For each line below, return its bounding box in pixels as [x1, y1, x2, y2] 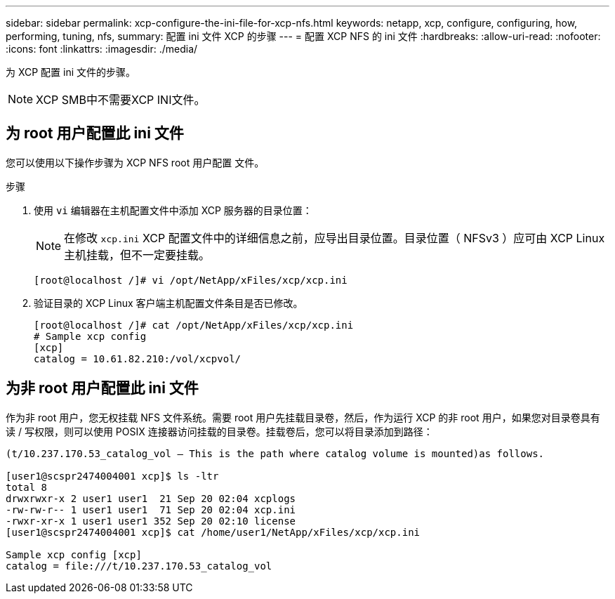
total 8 [6, 481, 48, 493]
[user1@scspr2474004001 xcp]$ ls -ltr [6, 470, 219, 482]
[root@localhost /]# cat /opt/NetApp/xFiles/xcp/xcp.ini [34, 319, 354, 331]
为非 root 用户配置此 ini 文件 [6, 379, 199, 397]
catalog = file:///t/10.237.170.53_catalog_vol [6, 560, 272, 572]
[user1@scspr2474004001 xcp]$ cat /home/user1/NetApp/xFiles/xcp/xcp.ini [6, 526, 421, 538]
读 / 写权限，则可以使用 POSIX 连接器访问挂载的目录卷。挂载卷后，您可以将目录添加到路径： [6, 425, 433, 437]
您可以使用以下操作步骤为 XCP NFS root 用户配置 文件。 [6, 156, 265, 169]
